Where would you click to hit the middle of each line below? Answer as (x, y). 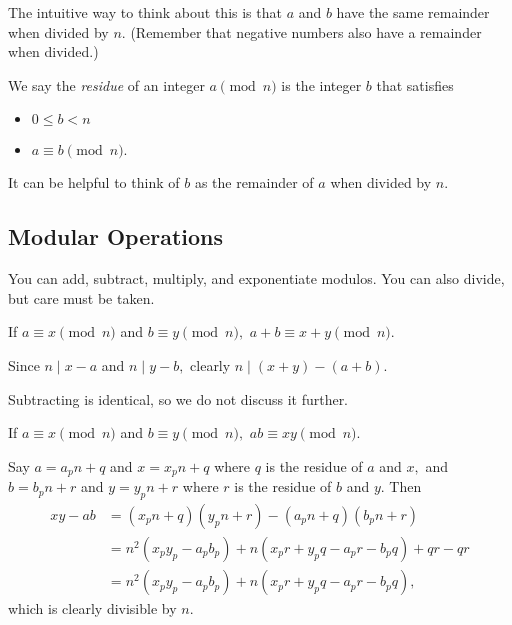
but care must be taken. (81, 297)
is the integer (321, 84)
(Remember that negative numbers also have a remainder (306, 31)
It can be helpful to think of (94, 182)
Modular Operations (116, 236)
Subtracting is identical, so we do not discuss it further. (178, 398)
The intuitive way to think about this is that (145, 12)
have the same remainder (413, 12)
